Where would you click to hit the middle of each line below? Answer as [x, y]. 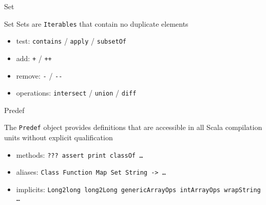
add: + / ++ [34, 58]
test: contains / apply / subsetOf [71, 41]
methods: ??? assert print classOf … [80, 154]
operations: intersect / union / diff [76, 93]
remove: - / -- [39, 75]
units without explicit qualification [59, 137]
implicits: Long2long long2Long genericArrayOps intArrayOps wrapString [138, 189]
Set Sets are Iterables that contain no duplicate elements [96, 23]
